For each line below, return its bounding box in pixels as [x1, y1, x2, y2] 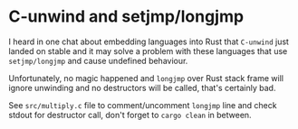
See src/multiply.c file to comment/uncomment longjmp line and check [8, 99, 277, 110]
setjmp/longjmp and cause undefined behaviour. [8, 55, 188, 66]
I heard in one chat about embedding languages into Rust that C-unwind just [8, 36, 289, 47]
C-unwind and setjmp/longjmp [8, 6, 245, 27]
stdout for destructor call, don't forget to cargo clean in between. [8, 109, 252, 120]
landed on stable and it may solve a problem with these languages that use [8, 45, 288, 56]
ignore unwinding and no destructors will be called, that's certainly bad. [8, 82, 276, 93]
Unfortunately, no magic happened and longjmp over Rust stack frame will [8, 72, 284, 83]
